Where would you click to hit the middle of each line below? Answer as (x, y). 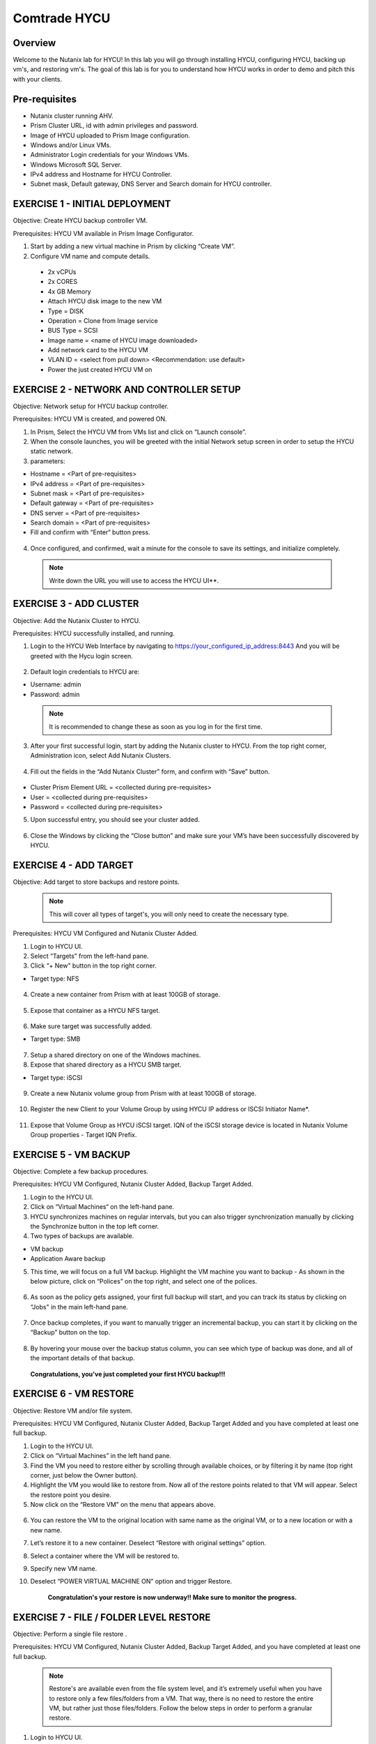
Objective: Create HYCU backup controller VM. (80, 220)
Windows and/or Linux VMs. (71, 145)
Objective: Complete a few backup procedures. (81, 1171)
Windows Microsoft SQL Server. (76, 165)
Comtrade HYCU (62, 18)
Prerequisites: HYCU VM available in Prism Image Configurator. (103, 233)
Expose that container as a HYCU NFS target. (95, 1010)
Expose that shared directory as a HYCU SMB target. (106, 1065)
